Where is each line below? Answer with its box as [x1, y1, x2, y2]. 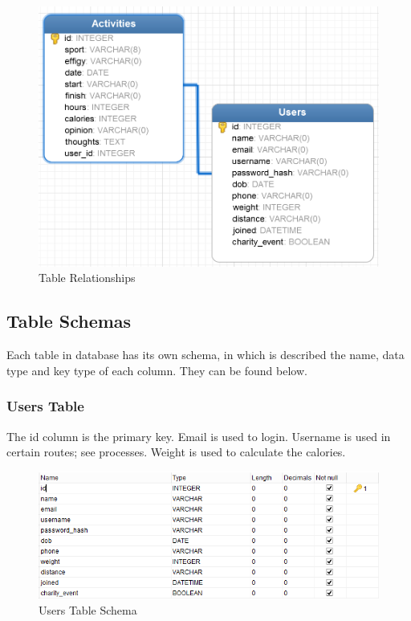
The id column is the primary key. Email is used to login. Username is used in [6, 427, 391, 444]
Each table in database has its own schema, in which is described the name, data [6, 346, 405, 363]
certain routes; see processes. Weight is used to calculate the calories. [6, 443, 346, 460]
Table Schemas [6, 308, 132, 333]
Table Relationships [39, 269, 136, 286]
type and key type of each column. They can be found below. [6, 362, 307, 378]
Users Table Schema [39, 601, 137, 618]
